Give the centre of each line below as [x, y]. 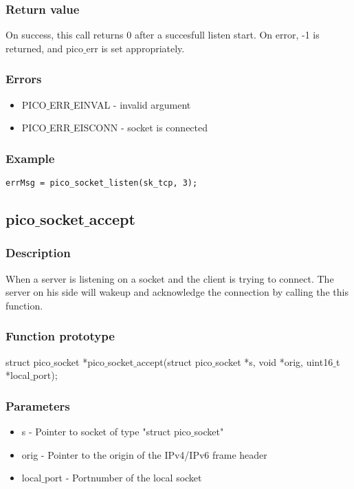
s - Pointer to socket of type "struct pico [106, 432]
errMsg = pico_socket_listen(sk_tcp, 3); [102, 183]
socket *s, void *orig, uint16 [274, 361]
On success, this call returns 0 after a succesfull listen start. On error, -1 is [163, 35]
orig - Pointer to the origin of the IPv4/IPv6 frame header [144, 454]
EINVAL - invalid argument [132, 104]
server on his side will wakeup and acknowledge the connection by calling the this [177, 292]
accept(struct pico [174, 361]
